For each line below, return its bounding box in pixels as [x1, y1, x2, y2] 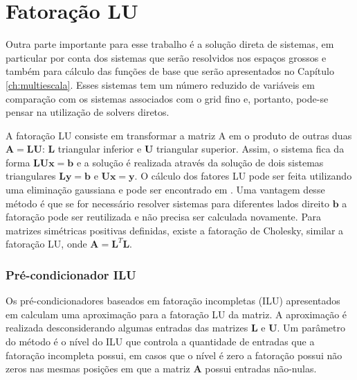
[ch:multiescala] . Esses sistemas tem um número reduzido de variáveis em [6, 77, 315, 92]
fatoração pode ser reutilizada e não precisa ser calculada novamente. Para [6, 209, 322, 224]
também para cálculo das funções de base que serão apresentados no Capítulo [6, 64, 334, 78]
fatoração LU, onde [6, 236, 87, 251]
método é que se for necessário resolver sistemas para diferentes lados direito [6, 196, 329, 210]
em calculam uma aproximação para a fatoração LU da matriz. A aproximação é [6, 306, 347, 321]
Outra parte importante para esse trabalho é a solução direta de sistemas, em [6, 37, 334, 51]
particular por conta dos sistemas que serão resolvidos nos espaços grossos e [6, 50, 327, 64]
